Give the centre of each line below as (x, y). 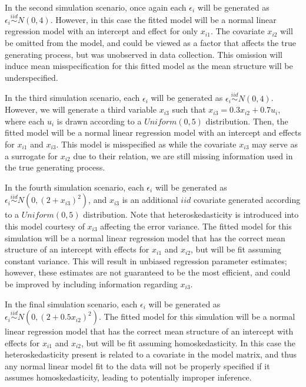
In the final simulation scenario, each (71, 304)
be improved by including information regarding (91, 283)
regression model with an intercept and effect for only (102, 31)
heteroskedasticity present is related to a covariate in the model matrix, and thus (151, 354)
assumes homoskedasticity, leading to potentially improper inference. (128, 377)
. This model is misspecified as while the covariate (146, 144)
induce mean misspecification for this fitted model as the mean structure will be (149, 66)
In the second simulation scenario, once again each (96, 7)
